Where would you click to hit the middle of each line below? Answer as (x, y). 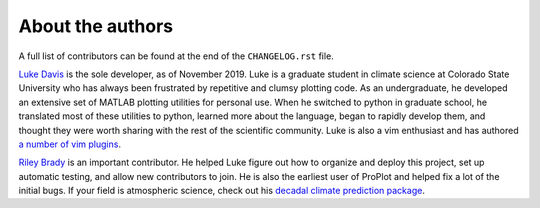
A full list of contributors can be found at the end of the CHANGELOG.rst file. (176, 56)
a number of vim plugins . (70, 144)
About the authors (96, 26)
